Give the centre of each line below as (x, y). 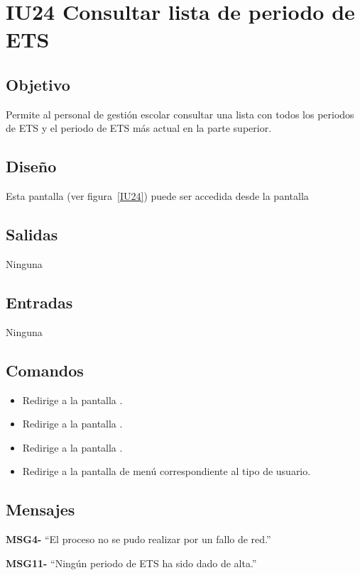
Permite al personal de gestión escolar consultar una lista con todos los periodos (180, 114)
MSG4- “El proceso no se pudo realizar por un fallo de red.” (138, 539)
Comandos (45, 370)
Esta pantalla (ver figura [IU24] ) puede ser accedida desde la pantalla (157, 196)
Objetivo (38, 84)
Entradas (39, 302)
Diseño (31, 166)
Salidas (32, 234)
